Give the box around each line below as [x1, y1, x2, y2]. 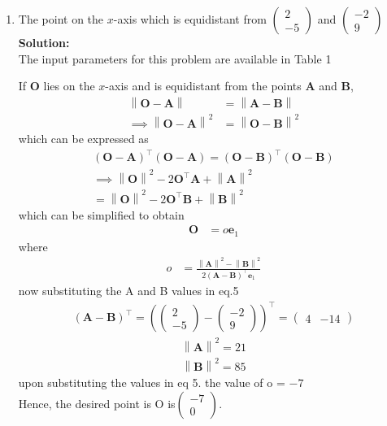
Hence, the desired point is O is [18, 394, 176, 411]
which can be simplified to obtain [18, 206, 185, 223]
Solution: [18, 34, 70, 50]
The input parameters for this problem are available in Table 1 [18, 50, 332, 67]
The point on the [18, 11, 104, 27]
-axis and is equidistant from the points [105, 77, 302, 94]
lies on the [43, 77, 95, 94]
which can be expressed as [18, 130, 149, 147]
